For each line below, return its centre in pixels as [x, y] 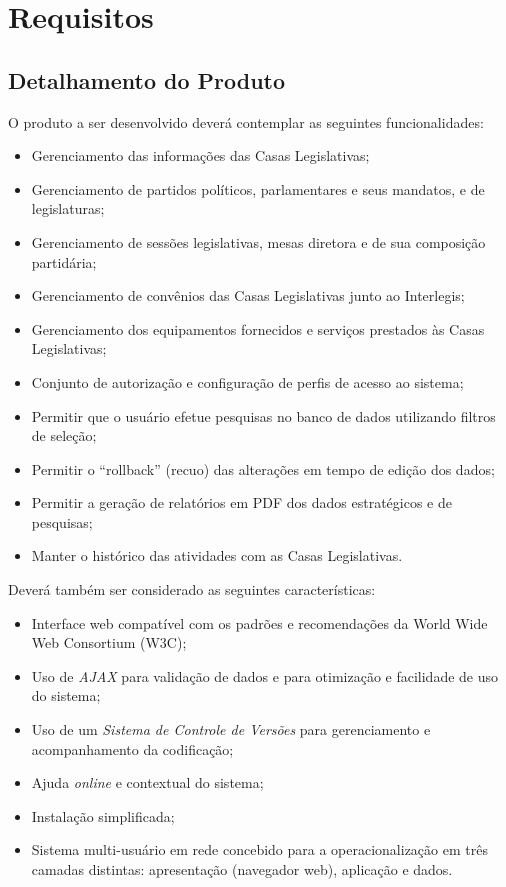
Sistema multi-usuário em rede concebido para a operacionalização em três [259, 849]
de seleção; [64, 435]
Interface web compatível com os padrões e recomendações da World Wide [259, 622]
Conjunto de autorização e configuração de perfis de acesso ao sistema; [247, 381]
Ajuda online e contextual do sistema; [147, 782]
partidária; [64, 261]
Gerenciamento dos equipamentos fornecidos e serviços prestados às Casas [258, 328]
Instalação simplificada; [103, 815]
